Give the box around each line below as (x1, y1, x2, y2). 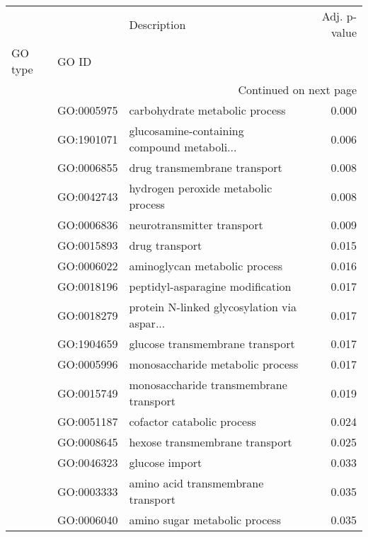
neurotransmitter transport (129, 216, 263, 233)
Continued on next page (238, 81, 357, 98)
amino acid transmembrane (129, 475, 264, 491)
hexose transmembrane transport (129, 434, 292, 450)
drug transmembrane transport (129, 159, 282, 175)
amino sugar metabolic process (129, 512, 281, 528)
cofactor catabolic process (129, 413, 256, 429)
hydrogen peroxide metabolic (129, 180, 272, 196)
